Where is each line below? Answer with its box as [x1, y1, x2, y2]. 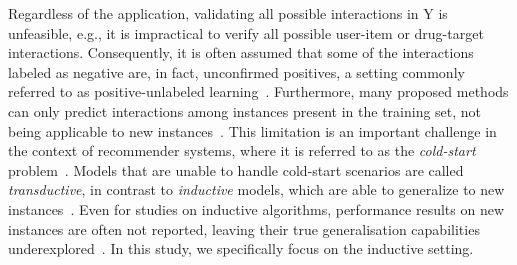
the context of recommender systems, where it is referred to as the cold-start [8, 140, 476, 161]
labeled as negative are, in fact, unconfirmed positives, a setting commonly [8, 61, 465, 82]
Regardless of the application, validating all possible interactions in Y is [8, 3, 448, 23]
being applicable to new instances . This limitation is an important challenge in [8, 120, 497, 141]
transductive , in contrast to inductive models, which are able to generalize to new [8, 179, 505, 200]
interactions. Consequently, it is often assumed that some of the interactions [8, 42, 474, 63]
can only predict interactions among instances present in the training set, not [8, 100, 482, 121]
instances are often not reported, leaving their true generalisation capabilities [8, 218, 480, 239]
